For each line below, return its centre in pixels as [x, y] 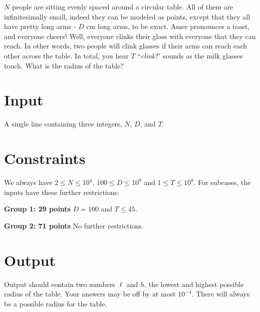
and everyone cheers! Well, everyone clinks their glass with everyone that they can [130, 36]
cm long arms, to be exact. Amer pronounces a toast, [168, 26]
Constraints [45, 158]
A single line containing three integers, [63, 124]
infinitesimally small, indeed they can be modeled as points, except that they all [127, 16]
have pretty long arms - [40, 26]
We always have [28, 182]
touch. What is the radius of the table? [64, 65]
